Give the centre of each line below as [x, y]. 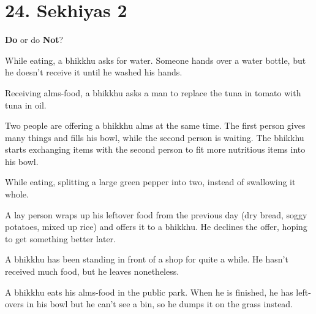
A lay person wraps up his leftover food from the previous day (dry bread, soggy [156, 214]
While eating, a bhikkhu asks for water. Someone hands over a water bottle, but [156, 60]
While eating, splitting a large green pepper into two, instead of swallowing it [150, 182]
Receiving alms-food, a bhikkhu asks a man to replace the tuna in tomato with [153, 92]
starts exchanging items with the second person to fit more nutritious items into [155, 149]
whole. [17, 194]
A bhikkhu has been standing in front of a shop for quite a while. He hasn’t [147, 259]
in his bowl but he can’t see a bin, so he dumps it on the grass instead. [160, 304]
